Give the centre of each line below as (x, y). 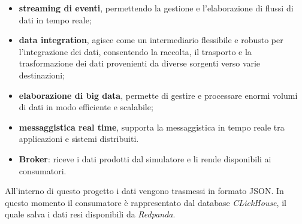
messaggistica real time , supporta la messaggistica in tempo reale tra (152, 127)
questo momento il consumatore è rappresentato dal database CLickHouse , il (146, 202)
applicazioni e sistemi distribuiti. (79, 139)
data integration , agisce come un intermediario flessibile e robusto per (151, 40)
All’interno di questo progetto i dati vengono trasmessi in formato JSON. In (144, 191)
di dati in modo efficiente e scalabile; (86, 107)
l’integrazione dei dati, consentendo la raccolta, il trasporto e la (135, 51)
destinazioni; (42, 75)
